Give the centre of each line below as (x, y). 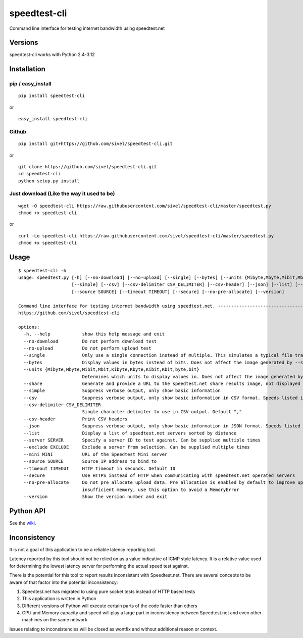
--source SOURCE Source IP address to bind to (90, 461)
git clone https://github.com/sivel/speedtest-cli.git (88, 166)
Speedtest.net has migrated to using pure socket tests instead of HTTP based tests (109, 592)
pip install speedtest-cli (52, 96)
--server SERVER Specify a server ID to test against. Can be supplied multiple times (142, 440)
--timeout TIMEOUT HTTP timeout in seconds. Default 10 (99, 468)
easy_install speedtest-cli (53, 119)
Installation (27, 69)
